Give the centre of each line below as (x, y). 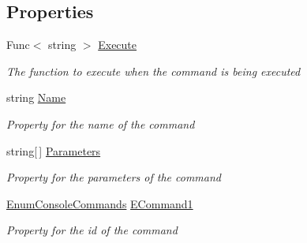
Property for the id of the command (92, 230)
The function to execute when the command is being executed (153, 71)
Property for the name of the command (101, 123)
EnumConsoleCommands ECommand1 (100, 203)
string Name (36, 97)
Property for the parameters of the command (114, 177)
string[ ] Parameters (54, 150)
